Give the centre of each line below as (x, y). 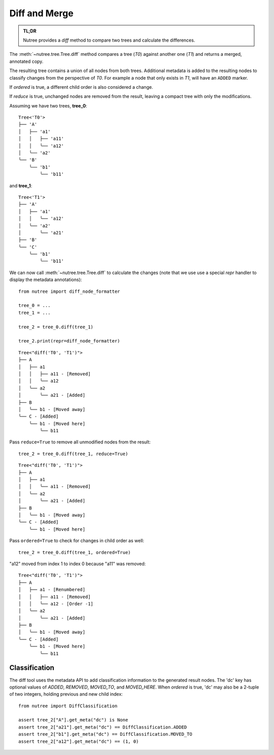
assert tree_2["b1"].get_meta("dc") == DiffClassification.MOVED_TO (105, 734)
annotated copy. (26, 61)
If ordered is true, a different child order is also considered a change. (81, 87)
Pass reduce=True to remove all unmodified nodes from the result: (80, 442)
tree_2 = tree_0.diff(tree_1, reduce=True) (73, 454)
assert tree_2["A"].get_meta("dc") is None (73, 720)
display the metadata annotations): (46, 280)
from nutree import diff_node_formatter (69, 291)
